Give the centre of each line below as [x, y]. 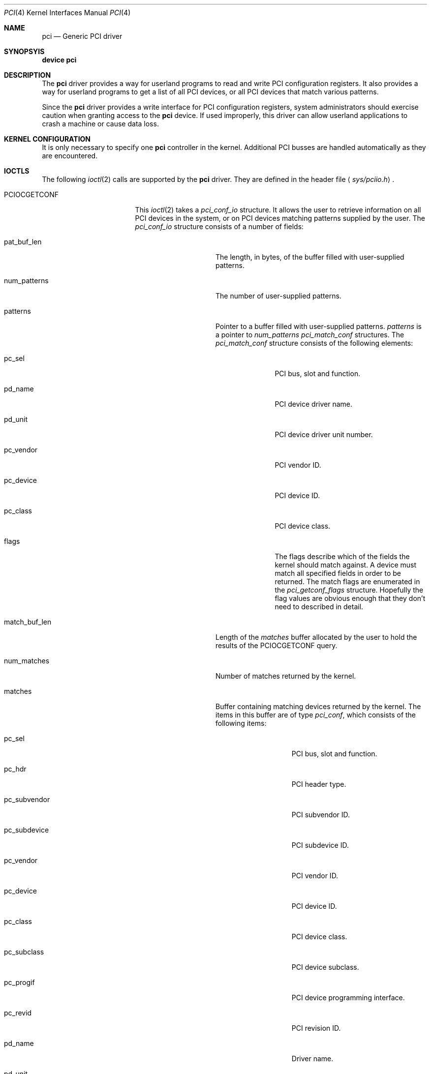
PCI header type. [319, 784]
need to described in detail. [319, 607]
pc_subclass [24, 952]
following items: [241, 723]
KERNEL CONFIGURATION [47, 139]
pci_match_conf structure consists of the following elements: [314, 343]
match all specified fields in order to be [338, 573]
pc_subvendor [27, 799]
